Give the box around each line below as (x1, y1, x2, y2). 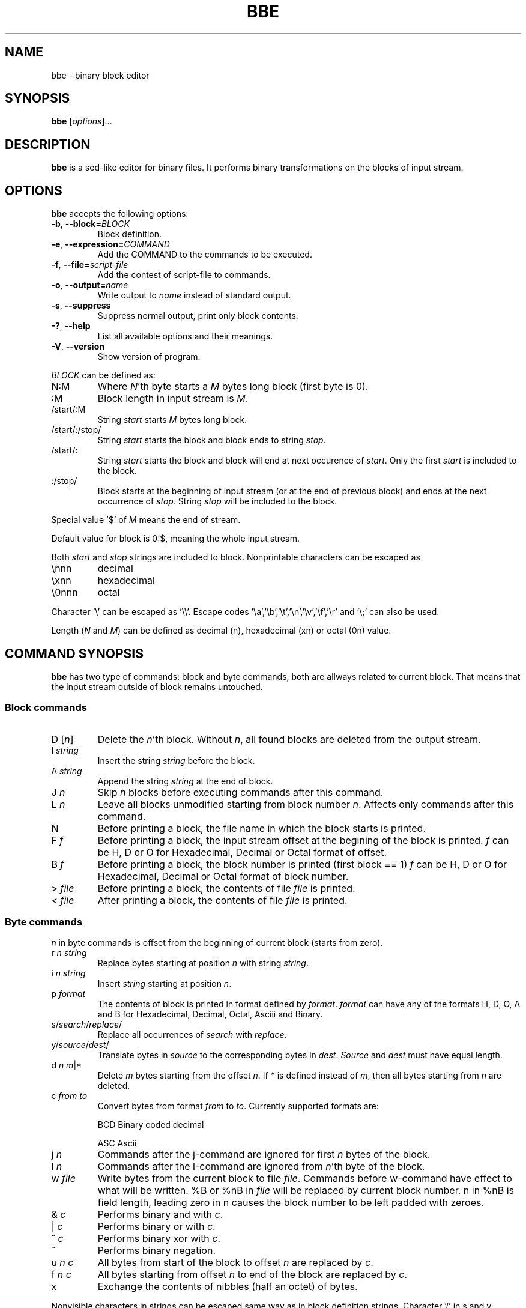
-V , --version (51, 341, 104, 352)
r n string (51, 948, 87, 958)
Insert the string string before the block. (97, 755, 255, 766)
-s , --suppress (51, 300, 111, 311)
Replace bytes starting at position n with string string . (97, 958, 309, 969)
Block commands (5, 701, 87, 714)
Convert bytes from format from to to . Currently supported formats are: (97, 1101, 379, 1112)
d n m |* (51, 1060, 82, 1071)
